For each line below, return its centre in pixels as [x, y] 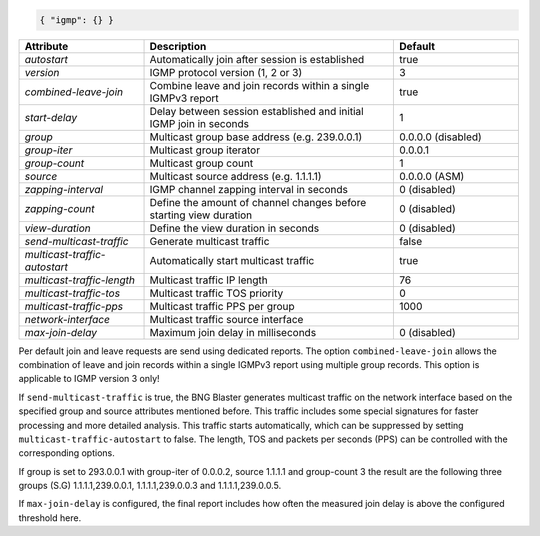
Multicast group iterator [204, 150]
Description [178, 46]
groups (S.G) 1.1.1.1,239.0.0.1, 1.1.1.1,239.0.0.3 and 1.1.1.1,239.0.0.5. [150, 486]
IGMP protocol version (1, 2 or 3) [226, 72]
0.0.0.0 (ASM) [431, 176]
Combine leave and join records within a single [259, 85]
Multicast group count [201, 163]
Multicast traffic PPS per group [222, 306]
